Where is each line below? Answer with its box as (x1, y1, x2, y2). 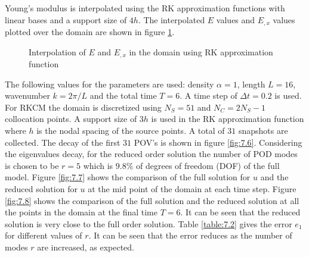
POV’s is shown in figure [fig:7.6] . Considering (134, 136, 302, 148)
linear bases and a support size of (5, 13, 127, 26)
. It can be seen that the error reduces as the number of (88, 229, 292, 242)
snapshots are (238, 124, 288, 137)
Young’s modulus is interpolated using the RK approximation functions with (5, 2, 285, 14)
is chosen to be (5, 159, 59, 171)
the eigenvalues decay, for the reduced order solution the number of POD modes (5, 148, 298, 160)
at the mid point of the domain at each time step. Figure (88, 183, 296, 195)
